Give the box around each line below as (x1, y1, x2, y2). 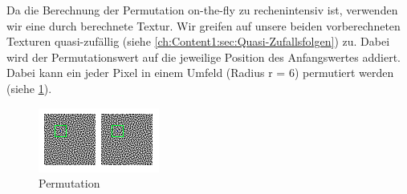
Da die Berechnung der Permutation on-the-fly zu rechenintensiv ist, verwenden (6, 2, 398, 18)
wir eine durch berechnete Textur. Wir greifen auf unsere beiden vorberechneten (6, 17, 401, 34)
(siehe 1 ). (6, 79, 52, 96)
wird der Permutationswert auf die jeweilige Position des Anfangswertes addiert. (6, 48, 401, 65)
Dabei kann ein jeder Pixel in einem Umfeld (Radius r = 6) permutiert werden (6, 64, 394, 81)
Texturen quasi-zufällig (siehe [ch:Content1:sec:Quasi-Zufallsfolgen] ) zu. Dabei (6, 33, 390, 50)
